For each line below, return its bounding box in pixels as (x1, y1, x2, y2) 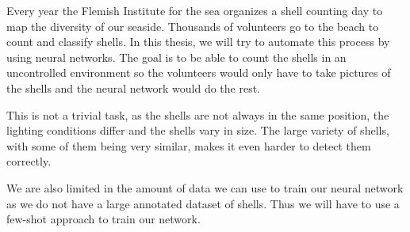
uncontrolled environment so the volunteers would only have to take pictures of (6, 64, 391, 81)
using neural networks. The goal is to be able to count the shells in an (6, 48, 347, 65)
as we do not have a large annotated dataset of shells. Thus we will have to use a (6, 195, 400, 211)
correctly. (6, 153, 52, 169)
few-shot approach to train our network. (6, 211, 201, 227)
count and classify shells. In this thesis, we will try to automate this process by (6, 33, 390, 50)
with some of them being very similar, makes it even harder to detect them (6, 137, 371, 154)
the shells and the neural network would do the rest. (6, 79, 261, 96)
